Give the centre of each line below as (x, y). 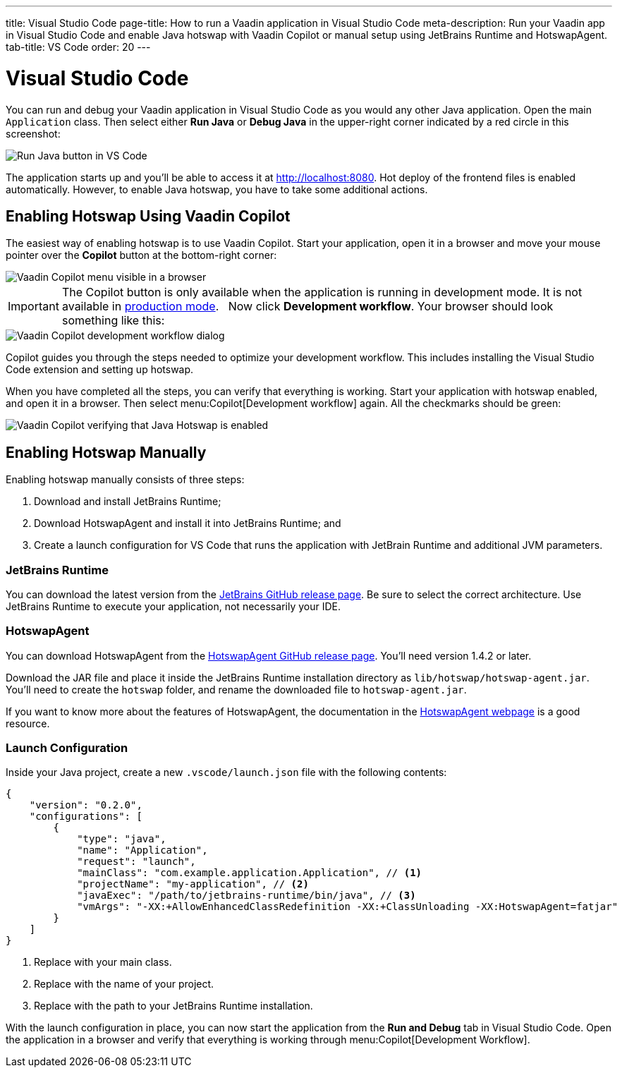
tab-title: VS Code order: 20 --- (78, 47)
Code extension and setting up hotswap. (100, 370)
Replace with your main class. (103, 962)
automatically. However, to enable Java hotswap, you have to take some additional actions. (217, 189)
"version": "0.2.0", (86, 805)
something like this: (113, 321)
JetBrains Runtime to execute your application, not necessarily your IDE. (173, 606)
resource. (28, 723)
